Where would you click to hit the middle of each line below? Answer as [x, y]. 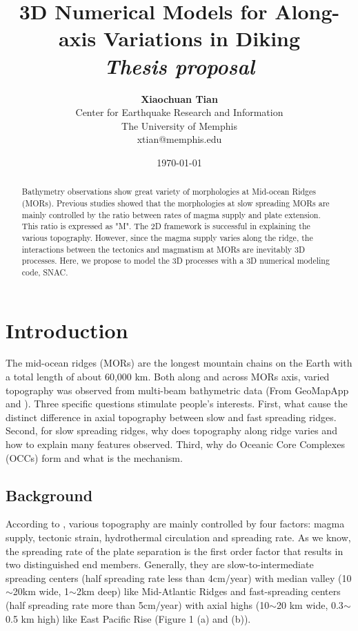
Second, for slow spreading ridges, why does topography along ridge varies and [171, 430]
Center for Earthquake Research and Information [179, 112]
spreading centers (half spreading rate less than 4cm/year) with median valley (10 [179, 577]
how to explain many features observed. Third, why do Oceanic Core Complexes [175, 444]
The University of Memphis [179, 125]
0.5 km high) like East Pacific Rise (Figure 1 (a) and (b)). [128, 618]
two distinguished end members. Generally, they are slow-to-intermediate [160, 564]
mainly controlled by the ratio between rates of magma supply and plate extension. [171, 214]
